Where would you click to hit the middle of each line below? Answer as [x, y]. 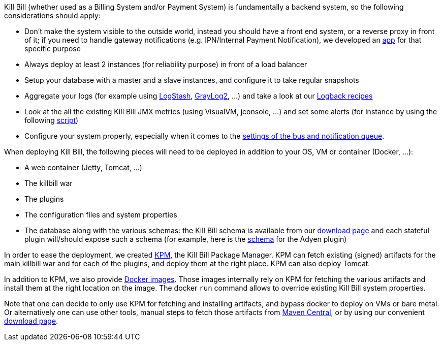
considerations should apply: [52, 15]
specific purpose [53, 49]
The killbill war [49, 183]
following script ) [52, 120]
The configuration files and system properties [101, 215]
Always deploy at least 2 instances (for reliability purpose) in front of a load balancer [166, 64]
